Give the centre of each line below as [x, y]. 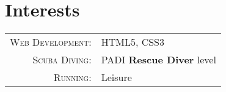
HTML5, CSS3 [133, 42]
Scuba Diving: [62, 60]
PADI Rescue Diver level [159, 60]
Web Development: [51, 42]
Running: [72, 77]
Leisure [116, 77]
